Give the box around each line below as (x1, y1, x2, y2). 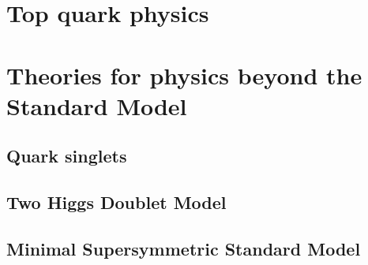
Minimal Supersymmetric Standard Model (6, 236, 361, 260)
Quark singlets (6, 144, 127, 168)
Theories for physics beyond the (6, 58, 362, 91)
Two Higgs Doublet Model (6, 190, 227, 215)
